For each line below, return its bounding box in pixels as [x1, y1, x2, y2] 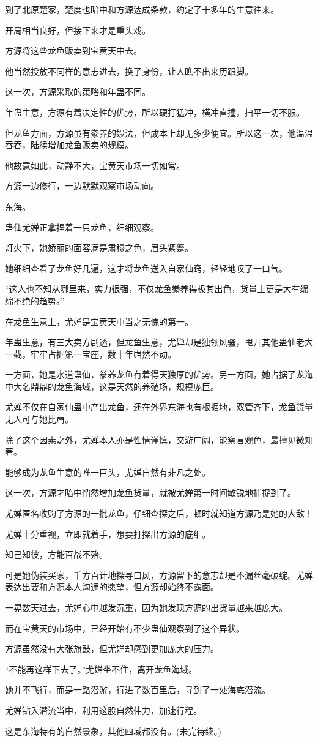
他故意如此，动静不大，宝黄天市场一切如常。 [5, 159, 185, 171]
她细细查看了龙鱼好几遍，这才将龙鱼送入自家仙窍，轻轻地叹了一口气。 [5, 261, 287, 274]
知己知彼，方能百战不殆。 [5, 548, 108, 561]
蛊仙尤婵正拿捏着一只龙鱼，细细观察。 [5, 220, 159, 233]
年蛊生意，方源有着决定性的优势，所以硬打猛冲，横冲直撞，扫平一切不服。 [5, 105, 305, 118]
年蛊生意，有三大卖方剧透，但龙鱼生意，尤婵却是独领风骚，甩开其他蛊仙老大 [5, 335, 313, 348]
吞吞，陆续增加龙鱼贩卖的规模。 [5, 138, 133, 151]
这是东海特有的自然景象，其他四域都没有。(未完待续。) [5, 724, 221, 737]
